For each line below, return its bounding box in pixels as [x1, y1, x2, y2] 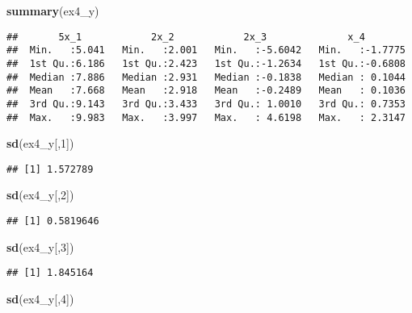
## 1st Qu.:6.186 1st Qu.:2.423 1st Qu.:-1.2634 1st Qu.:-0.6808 [6, 57, 406, 69]
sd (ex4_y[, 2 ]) [6, 186, 74, 203]
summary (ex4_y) [6, 2, 99, 19]
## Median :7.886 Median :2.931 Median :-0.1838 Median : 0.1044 [6, 71, 406, 83]
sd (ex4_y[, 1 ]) [6, 135, 74, 152]
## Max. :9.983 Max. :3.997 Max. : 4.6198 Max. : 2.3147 [6, 111, 406, 123]
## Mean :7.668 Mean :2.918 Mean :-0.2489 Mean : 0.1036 [6, 85, 406, 97]
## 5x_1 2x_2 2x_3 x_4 [6, 31, 365, 43]
